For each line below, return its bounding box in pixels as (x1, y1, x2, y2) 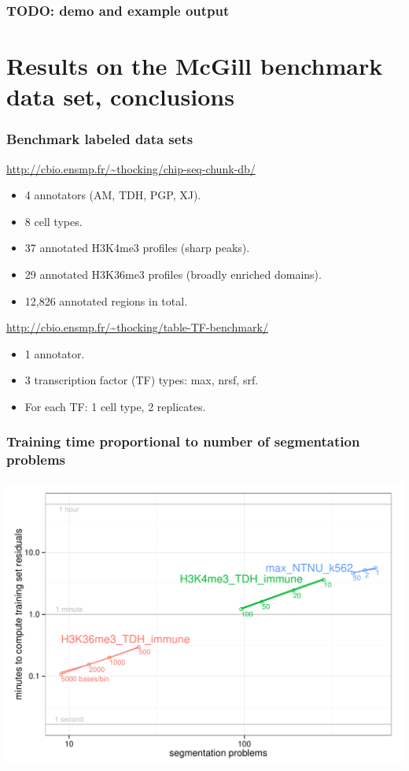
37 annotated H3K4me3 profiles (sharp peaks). (24, 239, 250, 256)
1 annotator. (24, 345, 85, 361)
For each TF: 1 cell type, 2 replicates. (24, 398, 206, 414)
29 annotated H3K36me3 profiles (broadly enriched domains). (24, 266, 322, 282)
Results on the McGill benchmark (6, 50, 383, 82)
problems (6, 450, 66, 469)
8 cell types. (24, 213, 83, 229)
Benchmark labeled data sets (6, 129, 193, 149)
